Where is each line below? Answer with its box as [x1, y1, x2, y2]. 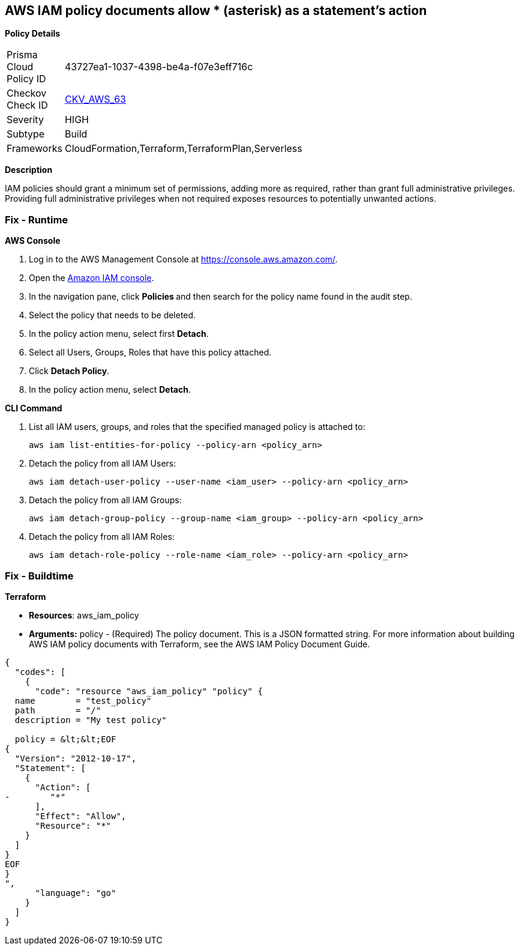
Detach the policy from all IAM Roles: [29, 531, 175, 542]
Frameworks [7, 142, 62, 155]
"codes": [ [14, 667, 66, 677]
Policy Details [5, 28, 61, 39]
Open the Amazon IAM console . [29, 273, 154, 283]
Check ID [7, 99, 48, 112]
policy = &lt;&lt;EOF [14, 734, 116, 744]
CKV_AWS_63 [64, 93, 126, 106]
